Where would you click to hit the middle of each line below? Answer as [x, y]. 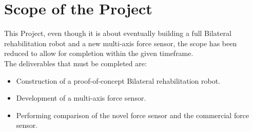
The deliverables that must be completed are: [75, 63]
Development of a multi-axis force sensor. [81, 98]
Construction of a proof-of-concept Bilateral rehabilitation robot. [118, 80]
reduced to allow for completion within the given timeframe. [99, 53]
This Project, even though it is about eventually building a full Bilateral [118, 33]
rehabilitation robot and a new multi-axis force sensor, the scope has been [121, 43]
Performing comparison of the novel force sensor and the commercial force [133, 115]
